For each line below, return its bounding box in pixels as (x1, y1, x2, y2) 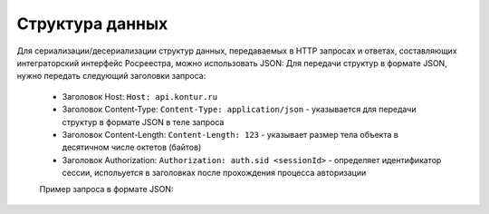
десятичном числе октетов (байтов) (62, 141, 202, 153)
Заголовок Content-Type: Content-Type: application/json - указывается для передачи (62, 104, 417, 115)
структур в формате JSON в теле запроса (62, 116, 225, 127)
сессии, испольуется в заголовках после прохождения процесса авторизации (62, 168, 367, 179)
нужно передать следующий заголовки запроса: (16, 71, 206, 82)
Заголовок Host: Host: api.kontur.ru (62, 91, 217, 102)
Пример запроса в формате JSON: (39, 184, 174, 195)
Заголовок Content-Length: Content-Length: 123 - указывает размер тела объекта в (62, 129, 398, 140)
